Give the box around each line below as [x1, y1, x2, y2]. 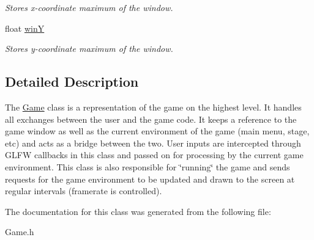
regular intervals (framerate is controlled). [5, 184, 162, 197]
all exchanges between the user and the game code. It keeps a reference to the [5, 112, 297, 125]
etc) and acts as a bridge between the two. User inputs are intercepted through [5, 136, 301, 149]
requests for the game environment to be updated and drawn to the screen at [5, 172, 295, 185]
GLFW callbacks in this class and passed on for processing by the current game [5, 148, 304, 161]
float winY [5, 21, 45, 34]
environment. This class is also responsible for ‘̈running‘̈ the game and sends [5, 160, 290, 173]
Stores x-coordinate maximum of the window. [5, 1, 173, 13]
